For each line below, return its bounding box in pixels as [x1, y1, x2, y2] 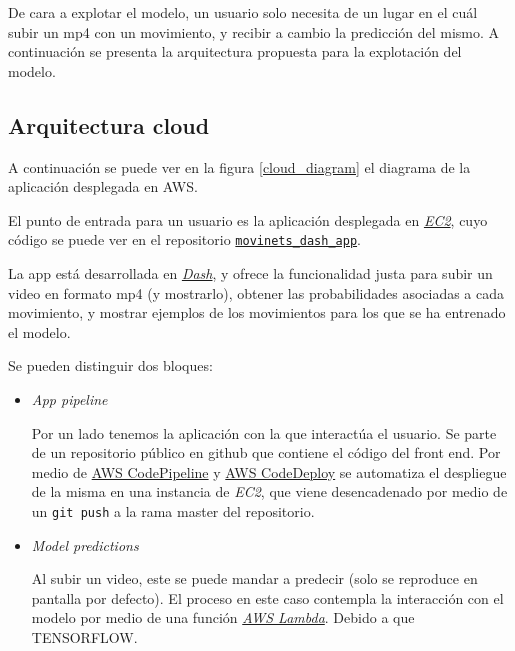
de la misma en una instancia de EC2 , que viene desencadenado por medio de [31, 481, 508, 502]
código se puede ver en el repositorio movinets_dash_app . [8, 229, 361, 250]
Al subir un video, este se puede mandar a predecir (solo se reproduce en [31, 568, 478, 589]
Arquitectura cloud [8, 109, 210, 140]
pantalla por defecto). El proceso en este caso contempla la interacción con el [31, 587, 504, 608]
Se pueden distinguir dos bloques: [8, 355, 213, 376]
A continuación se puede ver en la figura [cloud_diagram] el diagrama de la [8, 156, 471, 177]
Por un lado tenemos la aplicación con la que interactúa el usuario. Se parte [31, 422, 497, 443]
